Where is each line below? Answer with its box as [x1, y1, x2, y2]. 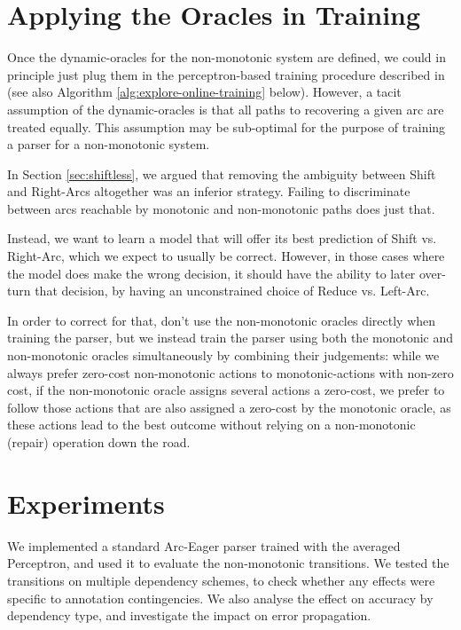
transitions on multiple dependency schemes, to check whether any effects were [7, 571, 435, 589]
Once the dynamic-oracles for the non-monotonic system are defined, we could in [7, 48, 446, 67]
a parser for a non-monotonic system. [7, 135, 210, 154]
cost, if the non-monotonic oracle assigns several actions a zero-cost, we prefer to [7, 381, 445, 399]
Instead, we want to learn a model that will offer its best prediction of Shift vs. [7, 229, 437, 248]
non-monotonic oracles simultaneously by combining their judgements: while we [7, 346, 440, 365]
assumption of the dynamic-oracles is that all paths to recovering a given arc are [7, 99, 444, 118]
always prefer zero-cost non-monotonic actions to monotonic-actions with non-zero [7, 363, 454, 382]
